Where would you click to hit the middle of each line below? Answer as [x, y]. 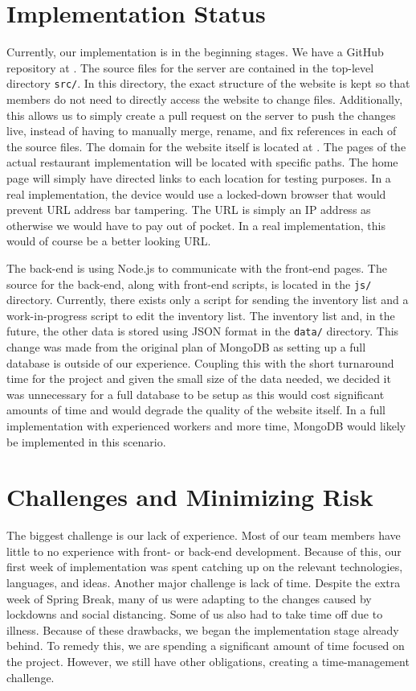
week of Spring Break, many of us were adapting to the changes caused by [189, 598]
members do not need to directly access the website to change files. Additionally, [205, 99]
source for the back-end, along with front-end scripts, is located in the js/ [189, 284]
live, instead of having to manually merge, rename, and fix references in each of [202, 131]
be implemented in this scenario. [86, 441]
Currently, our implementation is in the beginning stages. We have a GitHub [195, 52]
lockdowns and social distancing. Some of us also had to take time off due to [195, 614]
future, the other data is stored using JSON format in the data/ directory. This [203, 331]
